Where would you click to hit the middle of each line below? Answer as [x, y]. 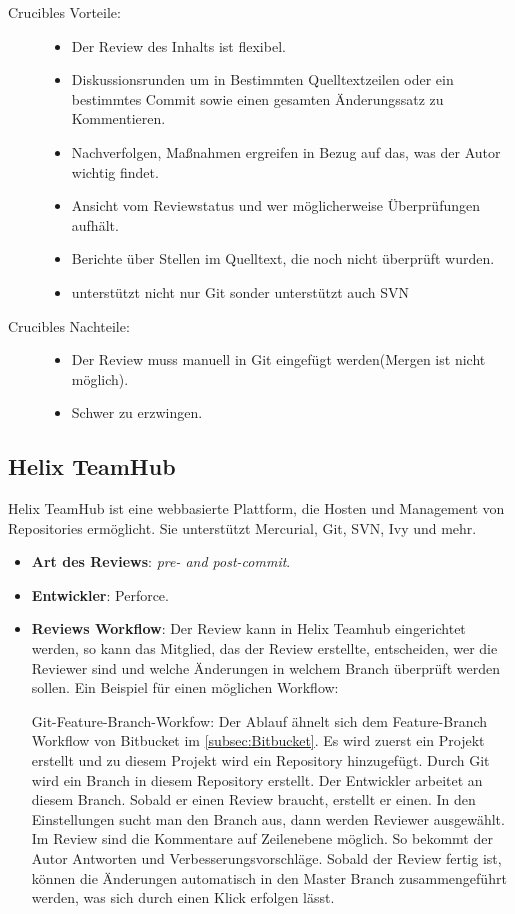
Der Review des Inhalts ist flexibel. [178, 45]
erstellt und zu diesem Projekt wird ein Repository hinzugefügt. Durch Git [260, 760]
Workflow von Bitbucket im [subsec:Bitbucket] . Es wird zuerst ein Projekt [258, 740]
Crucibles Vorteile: [64, 12]
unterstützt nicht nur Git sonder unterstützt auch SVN [240, 291]
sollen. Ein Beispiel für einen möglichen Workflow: [185, 687]
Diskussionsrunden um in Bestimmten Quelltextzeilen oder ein [262, 79]
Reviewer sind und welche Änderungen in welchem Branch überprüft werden [265, 667]
